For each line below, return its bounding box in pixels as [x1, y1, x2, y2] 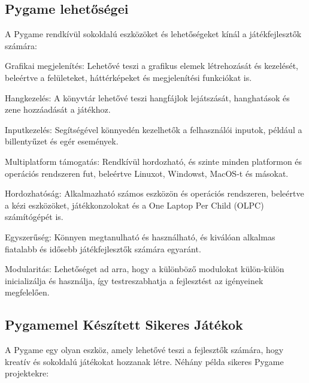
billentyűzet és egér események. [5, 135, 119, 147]
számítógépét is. [5, 210, 63, 223]
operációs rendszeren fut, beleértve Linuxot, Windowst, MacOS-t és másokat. [5, 167, 289, 179]
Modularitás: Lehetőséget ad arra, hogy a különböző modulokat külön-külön [5, 263, 284, 275]
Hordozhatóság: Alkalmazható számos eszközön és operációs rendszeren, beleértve [5, 187, 304, 200]
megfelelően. [5, 286, 50, 298]
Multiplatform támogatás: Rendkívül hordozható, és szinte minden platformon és [5, 155, 302, 167]
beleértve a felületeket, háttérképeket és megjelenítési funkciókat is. [5, 71, 252, 83]
